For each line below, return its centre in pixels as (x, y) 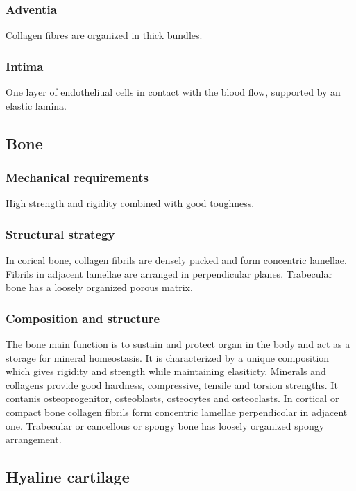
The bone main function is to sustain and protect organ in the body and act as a (178, 344)
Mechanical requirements (77, 177)
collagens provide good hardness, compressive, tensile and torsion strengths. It (172, 384)
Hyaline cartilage (68, 477)
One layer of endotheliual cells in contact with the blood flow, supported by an (173, 92)
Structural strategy (60, 234)
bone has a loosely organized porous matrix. (99, 287)
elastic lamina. (36, 105)
